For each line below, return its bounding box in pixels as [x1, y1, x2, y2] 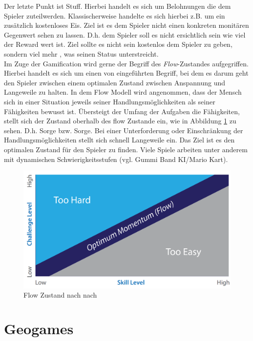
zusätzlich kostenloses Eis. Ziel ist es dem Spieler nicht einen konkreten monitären [4, 20, 249, 30]
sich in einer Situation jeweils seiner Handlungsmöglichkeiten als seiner [4, 96, 215, 106]
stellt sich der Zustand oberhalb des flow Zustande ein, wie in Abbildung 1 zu [4, 116, 236, 126]
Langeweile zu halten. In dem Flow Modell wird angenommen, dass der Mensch [4, 87, 242, 97]
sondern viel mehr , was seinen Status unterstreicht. [4, 48, 159, 59]
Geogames [4, 319, 74, 339]
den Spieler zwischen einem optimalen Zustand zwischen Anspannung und [4, 77, 226, 87]
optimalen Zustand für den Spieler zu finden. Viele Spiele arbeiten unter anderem [4, 144, 248, 154]
